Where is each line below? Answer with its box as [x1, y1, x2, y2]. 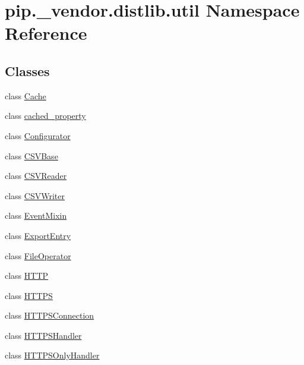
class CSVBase [5, 149, 58, 162]
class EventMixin [5, 209, 67, 222]
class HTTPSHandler [5, 329, 82, 341]
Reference [5, 21, 87, 45]
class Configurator [5, 129, 71, 141]
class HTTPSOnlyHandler [5, 349, 100, 361]
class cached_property [5, 109, 86, 122]
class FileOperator [5, 249, 71, 262]
